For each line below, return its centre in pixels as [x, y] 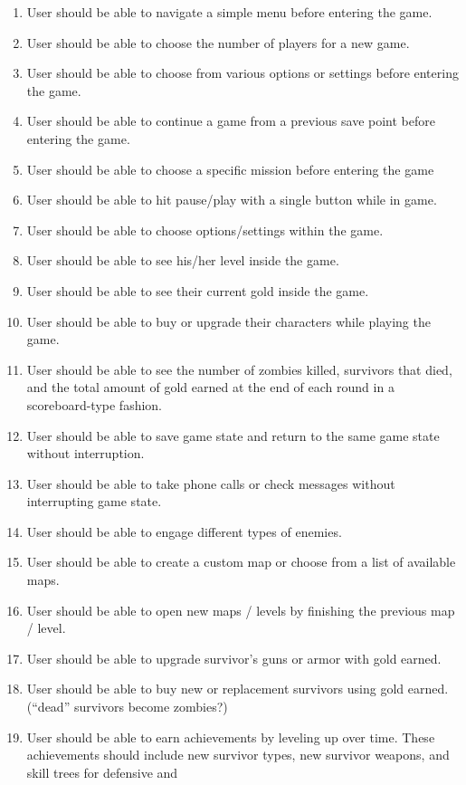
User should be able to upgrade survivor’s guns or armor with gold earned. [234, 658]
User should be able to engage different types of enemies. [184, 531]
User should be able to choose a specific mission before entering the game [230, 169]
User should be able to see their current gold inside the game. [198, 290]
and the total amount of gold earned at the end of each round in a [210, 387]
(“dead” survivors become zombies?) [127, 707]
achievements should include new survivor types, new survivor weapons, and [238, 755]
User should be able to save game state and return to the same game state [233, 435]
